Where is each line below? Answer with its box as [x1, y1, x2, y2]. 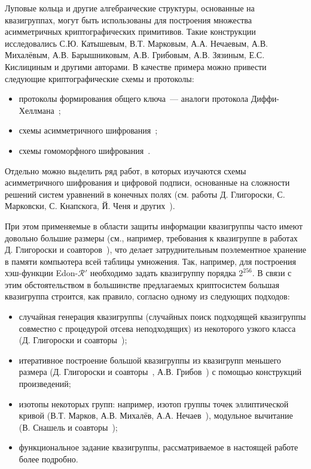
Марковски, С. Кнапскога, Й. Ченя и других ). [5, 199, 175, 212]
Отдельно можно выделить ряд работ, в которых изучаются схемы [5, 164, 246, 177]
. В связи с [252, 267, 292, 279]
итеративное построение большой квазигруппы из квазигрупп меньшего [19, 353, 281, 366]
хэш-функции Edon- [5, 267, 78, 279]
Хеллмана [19, 104, 54, 116]
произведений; [19, 377, 71, 390]
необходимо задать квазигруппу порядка [90, 267, 236, 279]
